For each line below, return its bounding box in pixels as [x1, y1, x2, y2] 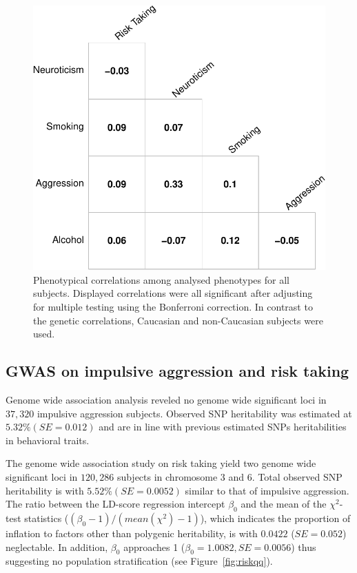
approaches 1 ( [123, 539, 185, 554]
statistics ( [24, 510, 69, 525]
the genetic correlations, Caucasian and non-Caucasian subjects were [33, 313, 323, 327]
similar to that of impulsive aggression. [185, 483, 349, 497]
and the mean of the [241, 497, 327, 511]
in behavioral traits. [6, 433, 90, 447]
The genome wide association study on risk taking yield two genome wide [6, 456, 316, 470]
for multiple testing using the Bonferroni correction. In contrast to [33, 300, 313, 313]
